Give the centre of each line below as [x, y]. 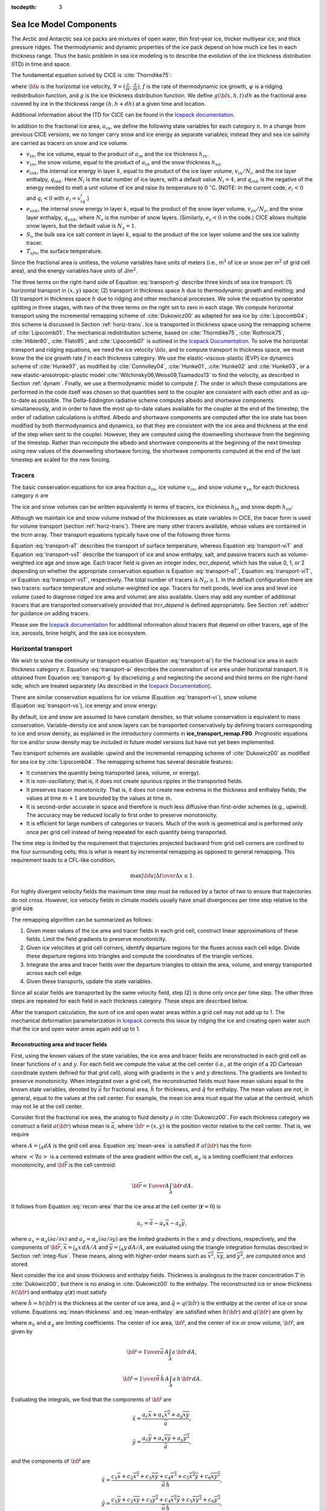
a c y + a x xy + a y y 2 [166, 1438]
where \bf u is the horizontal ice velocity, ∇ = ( [68, 86]
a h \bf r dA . [187, 1379]
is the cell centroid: [92, 1165]
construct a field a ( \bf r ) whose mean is [60, 1126]
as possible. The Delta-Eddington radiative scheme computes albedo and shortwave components [152, 400]
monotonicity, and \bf [38, 1165]
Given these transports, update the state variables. [89, 982]
